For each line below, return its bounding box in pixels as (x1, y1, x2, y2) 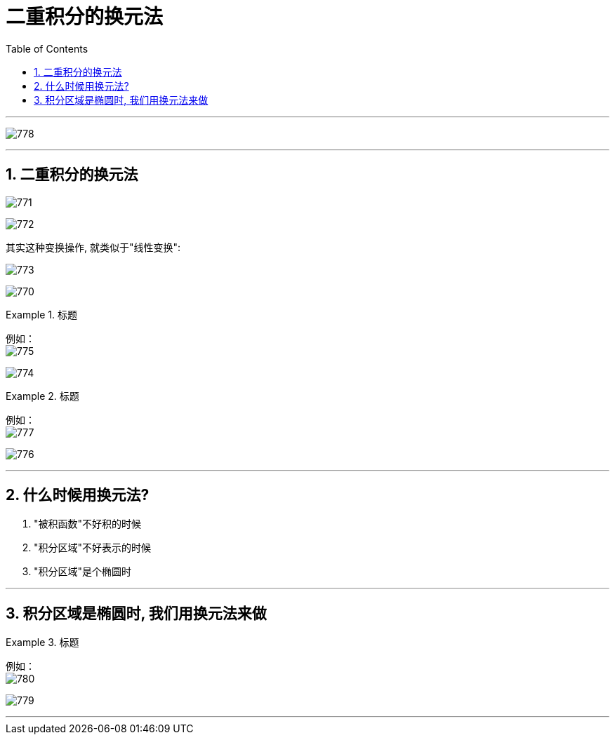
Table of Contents (6, 42, 88, 55)
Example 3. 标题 (6, 636, 79, 649)
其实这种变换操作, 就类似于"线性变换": (6, 241, 181, 253)
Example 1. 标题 (6, 308, 77, 321)
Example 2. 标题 (6, 389, 79, 402)
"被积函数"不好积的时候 (34, 518, 142, 530)
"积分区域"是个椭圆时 (34, 565, 132, 578)
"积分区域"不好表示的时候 (34, 541, 152, 554)
